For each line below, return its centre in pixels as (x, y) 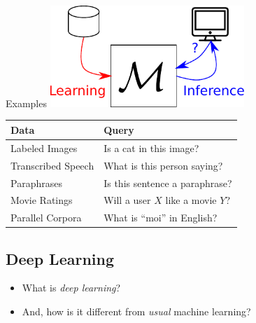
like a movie (191, 200)
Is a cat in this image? (151, 147)
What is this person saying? (163, 165)
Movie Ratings (42, 200)
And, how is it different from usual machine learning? (136, 311)
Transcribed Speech (52, 165)
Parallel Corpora (46, 218)
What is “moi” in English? (161, 218)
